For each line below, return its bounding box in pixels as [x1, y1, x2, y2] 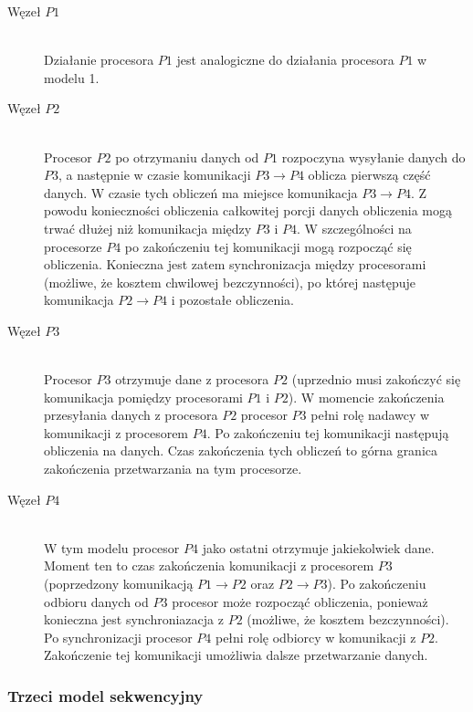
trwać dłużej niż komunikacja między [44, 218, 252, 237]
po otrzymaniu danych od [115, 147, 259, 166]
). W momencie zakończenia [288, 387, 445, 406]
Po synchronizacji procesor [44, 627, 193, 646]
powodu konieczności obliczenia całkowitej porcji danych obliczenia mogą [44, 201, 452, 220]
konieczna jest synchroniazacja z [44, 610, 224, 629]
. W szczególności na [297, 218, 412, 237]
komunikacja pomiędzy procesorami [44, 387, 243, 406]
